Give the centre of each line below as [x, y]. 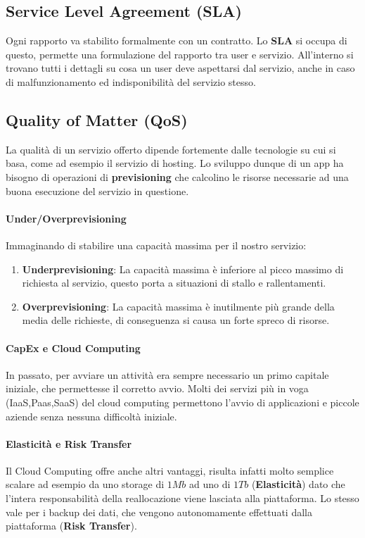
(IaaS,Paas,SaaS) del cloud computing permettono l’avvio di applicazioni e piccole [182, 402]
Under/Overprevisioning [66, 218]
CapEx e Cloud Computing [73, 348]
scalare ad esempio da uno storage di [85, 484]
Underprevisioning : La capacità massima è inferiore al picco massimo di [183, 269]
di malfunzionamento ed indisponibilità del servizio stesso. [131, 81]
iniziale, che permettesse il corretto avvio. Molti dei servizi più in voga [157, 388]
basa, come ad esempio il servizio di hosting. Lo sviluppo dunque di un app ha [175, 163]
